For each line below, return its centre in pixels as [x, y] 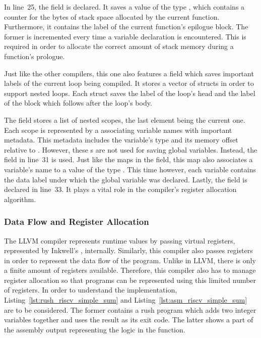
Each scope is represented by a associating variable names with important [118, 130]
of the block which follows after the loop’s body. [78, 103]
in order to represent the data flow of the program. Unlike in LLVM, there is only [130, 260]
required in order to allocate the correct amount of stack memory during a [119, 46]
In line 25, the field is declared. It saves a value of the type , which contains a [124, 7]
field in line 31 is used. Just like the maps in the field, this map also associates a [128, 159]
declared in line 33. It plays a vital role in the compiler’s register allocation [120, 189]
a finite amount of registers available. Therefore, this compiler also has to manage [130, 270]
